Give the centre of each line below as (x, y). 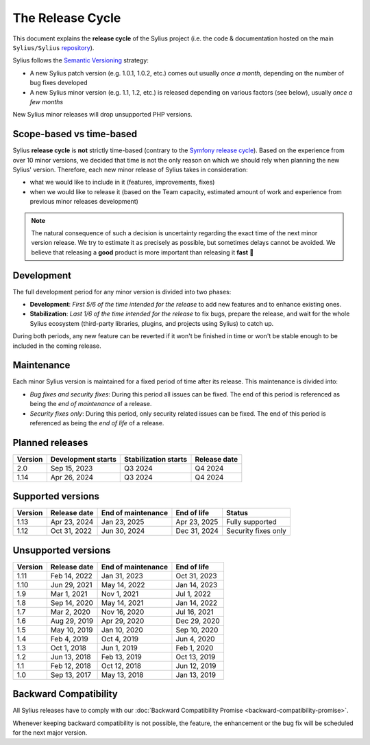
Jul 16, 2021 (195, 612)
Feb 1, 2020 (195, 648)
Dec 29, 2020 (198, 621)
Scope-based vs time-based (75, 134)
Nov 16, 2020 (123, 612)
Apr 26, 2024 (72, 477)
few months (47, 102)
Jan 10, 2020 (122, 630)
